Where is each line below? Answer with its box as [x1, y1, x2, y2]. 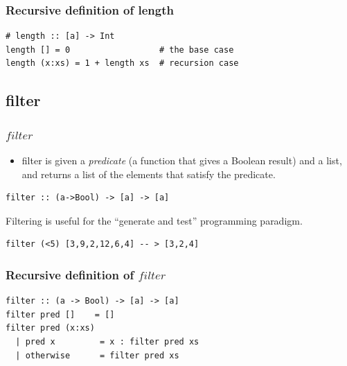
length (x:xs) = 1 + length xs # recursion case [6, 58, 239, 69]
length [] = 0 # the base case [6, 44, 234, 55]
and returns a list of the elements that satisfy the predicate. [21, 166, 276, 181]
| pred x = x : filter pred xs [15, 336, 199, 347]
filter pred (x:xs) [6, 323, 95, 333]
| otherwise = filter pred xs [15, 350, 179, 360]
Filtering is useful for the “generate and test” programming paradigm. [6, 213, 303, 227]
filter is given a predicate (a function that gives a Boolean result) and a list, [21, 153, 342, 167]
